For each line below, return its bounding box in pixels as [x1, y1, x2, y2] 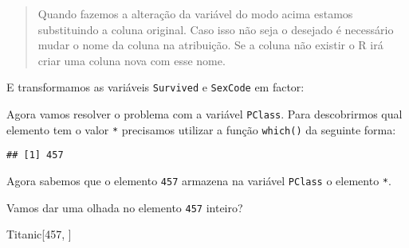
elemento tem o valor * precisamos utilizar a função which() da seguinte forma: [6, 121, 396, 138]
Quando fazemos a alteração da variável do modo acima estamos [37, 6, 353, 21]
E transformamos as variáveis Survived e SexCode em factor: [6, 79, 305, 95]
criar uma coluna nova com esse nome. [37, 52, 226, 68]
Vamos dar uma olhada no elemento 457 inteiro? [6, 199, 243, 215]
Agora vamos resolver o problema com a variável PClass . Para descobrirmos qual [6, 106, 403, 122]
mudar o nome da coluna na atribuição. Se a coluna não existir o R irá [37, 37, 383, 53]
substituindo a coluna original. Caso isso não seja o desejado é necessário [37, 21, 394, 37]
